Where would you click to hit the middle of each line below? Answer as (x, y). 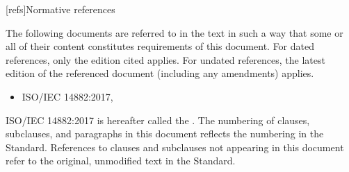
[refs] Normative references (60, 9)
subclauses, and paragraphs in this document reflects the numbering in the (165, 134)
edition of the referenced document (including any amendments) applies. (160, 73)
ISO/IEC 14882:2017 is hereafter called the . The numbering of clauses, (158, 120)
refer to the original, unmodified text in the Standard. (121, 161)
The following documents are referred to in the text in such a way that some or (174, 32)
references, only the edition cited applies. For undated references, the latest (165, 59)
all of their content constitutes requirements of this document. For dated (160, 46)
